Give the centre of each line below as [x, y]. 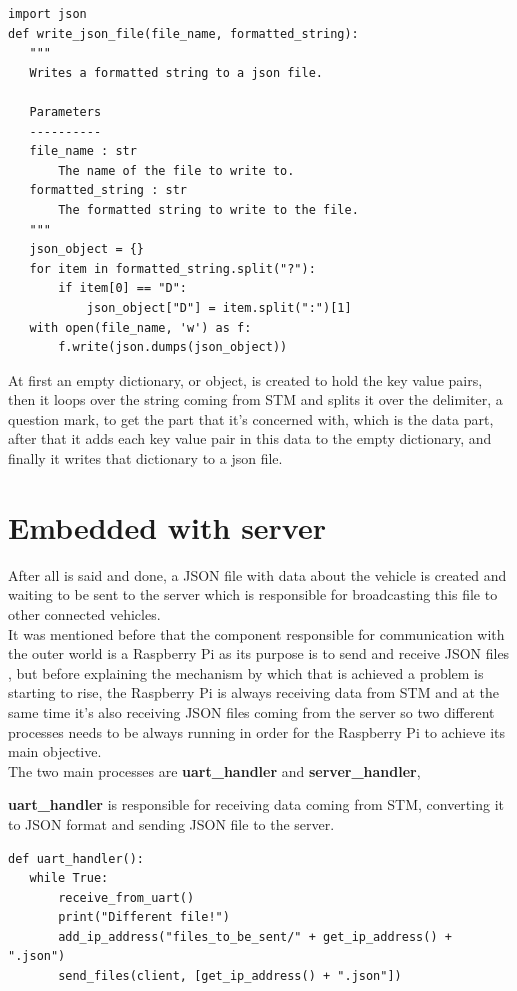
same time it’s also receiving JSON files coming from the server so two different [251, 711]
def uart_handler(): [76, 858]
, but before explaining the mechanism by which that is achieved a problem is [246, 672]
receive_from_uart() [126, 897]
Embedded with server [167, 526]
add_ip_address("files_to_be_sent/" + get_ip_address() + [255, 936]
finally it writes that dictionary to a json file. [145, 458]
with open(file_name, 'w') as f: [140, 327]
